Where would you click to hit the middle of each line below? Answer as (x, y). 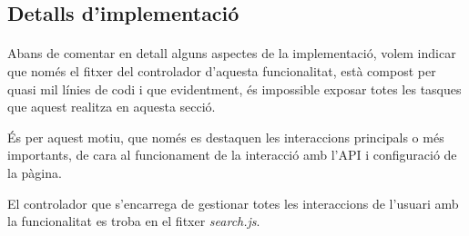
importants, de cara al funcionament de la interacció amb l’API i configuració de (232, 155)
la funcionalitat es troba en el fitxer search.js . (134, 221)
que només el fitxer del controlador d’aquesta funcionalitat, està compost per (222, 70)
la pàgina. (35, 172)
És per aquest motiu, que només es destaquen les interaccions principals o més (226, 137)
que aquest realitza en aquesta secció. (112, 107)
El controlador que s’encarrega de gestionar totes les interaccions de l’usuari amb (233, 203)
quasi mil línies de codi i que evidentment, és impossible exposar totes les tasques (234, 88)
